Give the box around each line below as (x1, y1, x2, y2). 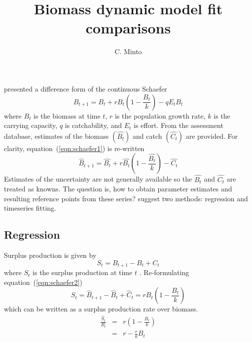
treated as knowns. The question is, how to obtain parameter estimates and (4, 184, 232, 194)
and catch (133, 130, 162, 141)
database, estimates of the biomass (4, 130, 109, 141)
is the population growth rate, (114, 110, 206, 121)
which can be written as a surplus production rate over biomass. (4, 304, 198, 314)
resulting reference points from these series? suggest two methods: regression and (4, 193, 248, 203)
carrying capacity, (4, 120, 58, 130)
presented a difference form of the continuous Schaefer (4, 83, 167, 93)
